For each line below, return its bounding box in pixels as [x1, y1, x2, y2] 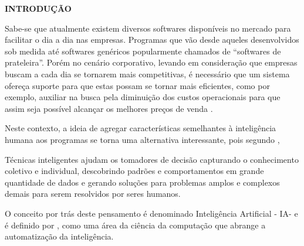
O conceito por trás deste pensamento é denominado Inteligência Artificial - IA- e [5, 207, 298, 219]
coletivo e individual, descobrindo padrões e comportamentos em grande [5, 165, 264, 177]
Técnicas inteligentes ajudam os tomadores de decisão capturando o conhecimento [5, 153, 299, 165]
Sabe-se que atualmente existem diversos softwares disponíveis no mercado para [5, 22, 291, 34]
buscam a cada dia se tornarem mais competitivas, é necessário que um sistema [5, 67, 290, 80]
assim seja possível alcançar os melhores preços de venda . [5, 102, 213, 114]
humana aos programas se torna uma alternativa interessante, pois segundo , [5, 133, 280, 145]
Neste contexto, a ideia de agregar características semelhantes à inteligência [5, 122, 276, 134]
